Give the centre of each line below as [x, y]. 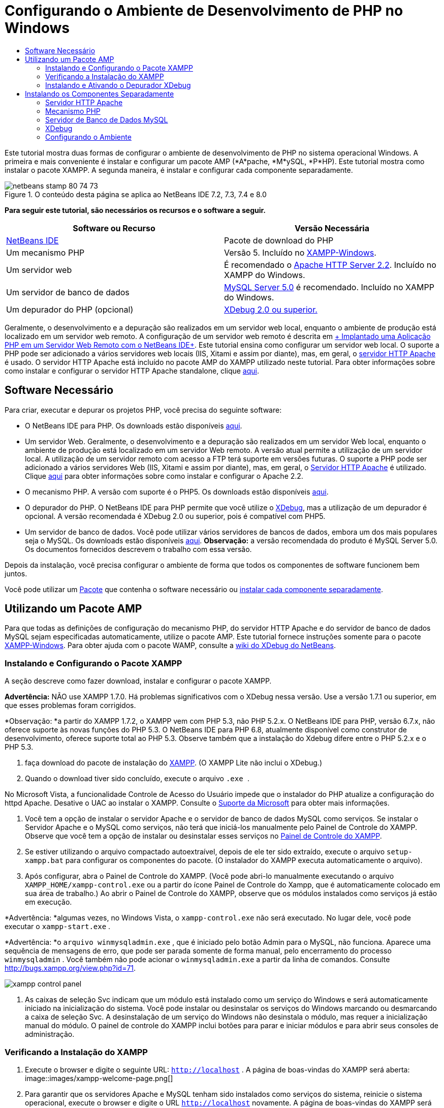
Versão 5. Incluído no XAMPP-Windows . [300, 252]
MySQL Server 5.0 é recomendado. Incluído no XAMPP [329, 287]
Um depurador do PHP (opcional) [70, 309]
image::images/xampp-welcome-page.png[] [99, 1078]
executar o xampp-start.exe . [58, 927]
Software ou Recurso [114, 228]
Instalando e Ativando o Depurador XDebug [118, 85]
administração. [50, 1034]
